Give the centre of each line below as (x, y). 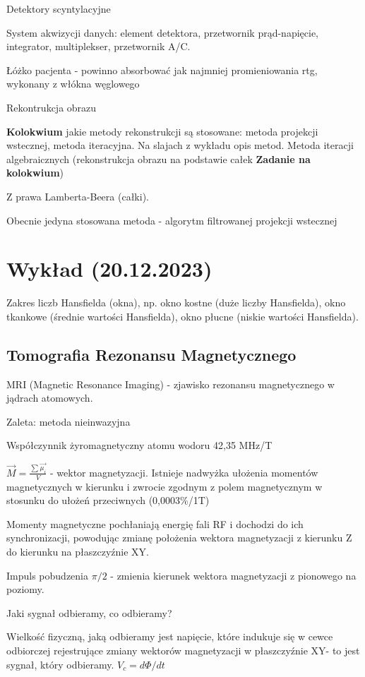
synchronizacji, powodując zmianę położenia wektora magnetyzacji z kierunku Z (179, 538)
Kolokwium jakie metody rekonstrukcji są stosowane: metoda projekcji (162, 131)
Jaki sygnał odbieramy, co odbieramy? (89, 612)
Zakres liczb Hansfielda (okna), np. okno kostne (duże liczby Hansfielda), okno (176, 302)
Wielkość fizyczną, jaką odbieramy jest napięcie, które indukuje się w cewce (170, 636)
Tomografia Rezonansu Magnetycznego (151, 354)
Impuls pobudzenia (47, 575)
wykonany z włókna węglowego (73, 84)
